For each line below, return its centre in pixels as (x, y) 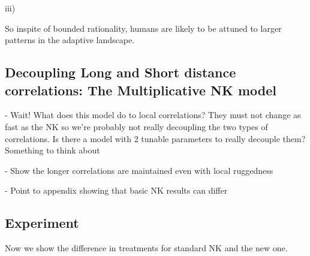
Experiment (42, 223)
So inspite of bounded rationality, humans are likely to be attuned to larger (143, 28)
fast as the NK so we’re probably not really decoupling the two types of (136, 126)
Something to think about (52, 150)
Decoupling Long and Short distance (121, 72)
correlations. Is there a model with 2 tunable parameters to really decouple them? (155, 138)
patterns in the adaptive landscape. (70, 40)
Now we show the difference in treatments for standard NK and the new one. (146, 248)
